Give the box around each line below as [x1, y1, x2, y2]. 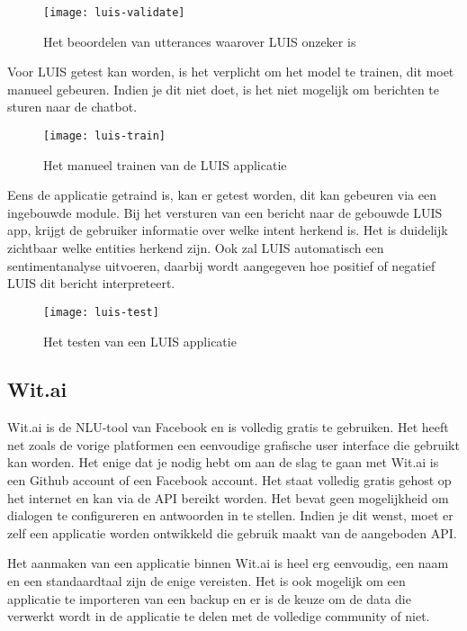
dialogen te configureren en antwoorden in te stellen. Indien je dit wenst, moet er [7, 506, 454, 525]
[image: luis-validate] [43, 6, 185, 19]
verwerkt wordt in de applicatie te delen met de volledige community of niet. [7, 607, 430, 626]
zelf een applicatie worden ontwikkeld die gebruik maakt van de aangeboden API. [7, 523, 457, 542]
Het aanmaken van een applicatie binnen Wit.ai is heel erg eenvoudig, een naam [7, 554, 449, 572]
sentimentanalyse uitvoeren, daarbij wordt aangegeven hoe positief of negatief [7, 256, 436, 275]
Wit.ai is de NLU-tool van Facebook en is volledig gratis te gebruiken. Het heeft [7, 418, 449, 437]
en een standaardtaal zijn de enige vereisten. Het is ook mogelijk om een [7, 572, 406, 590]
